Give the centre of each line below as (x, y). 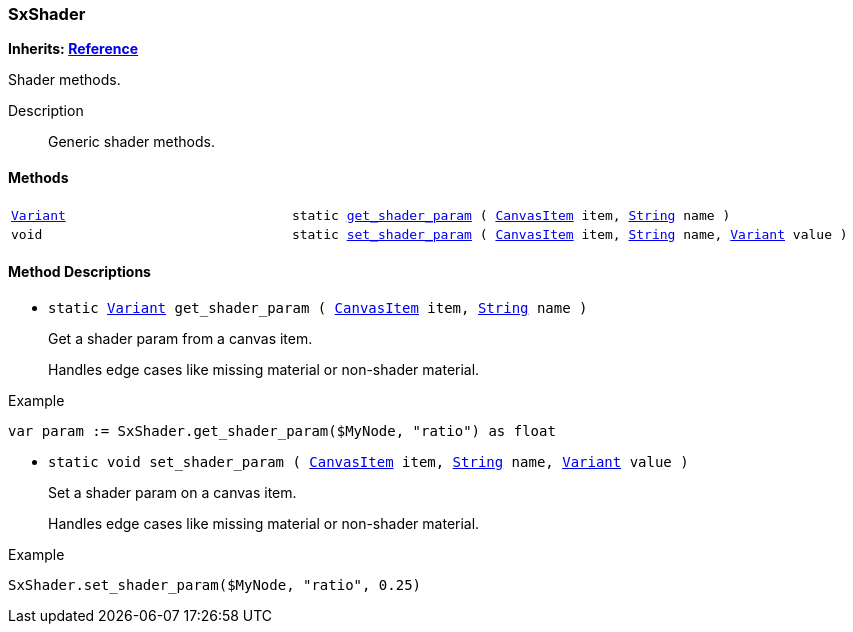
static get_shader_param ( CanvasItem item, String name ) (511, 215)
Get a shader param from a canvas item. (180, 338)
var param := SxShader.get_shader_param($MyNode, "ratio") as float (282, 430)
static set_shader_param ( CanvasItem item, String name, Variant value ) (569, 234)
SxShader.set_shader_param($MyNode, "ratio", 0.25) (215, 584)
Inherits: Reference (73, 49)
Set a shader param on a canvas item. (172, 492)
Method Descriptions (79, 272)
